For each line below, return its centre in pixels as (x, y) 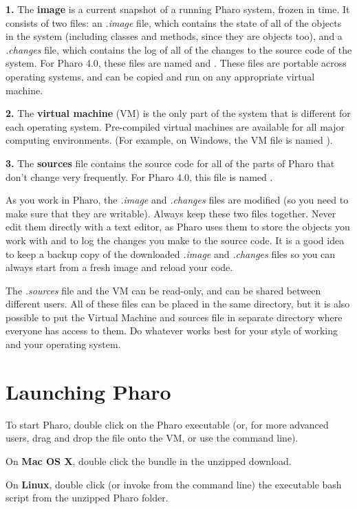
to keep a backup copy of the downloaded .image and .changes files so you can (171, 253)
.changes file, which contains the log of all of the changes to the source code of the (179, 49)
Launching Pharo (88, 391)
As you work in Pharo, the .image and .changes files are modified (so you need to (177, 200)
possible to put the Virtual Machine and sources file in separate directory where (174, 317)
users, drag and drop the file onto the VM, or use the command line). (152, 438)
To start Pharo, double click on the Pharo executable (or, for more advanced (167, 424)
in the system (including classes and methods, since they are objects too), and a (174, 36)
